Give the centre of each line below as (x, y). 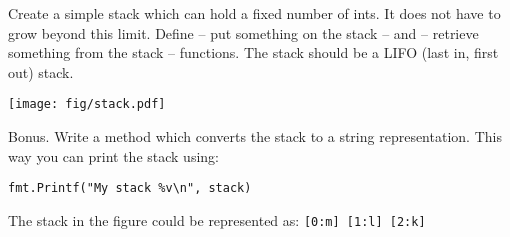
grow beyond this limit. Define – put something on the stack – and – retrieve (243, 32)
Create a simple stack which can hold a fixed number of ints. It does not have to (254, 13)
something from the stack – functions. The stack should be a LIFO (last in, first (253, 52)
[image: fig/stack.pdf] (87, 104)
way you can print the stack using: (113, 155)
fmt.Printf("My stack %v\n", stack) (130, 188)
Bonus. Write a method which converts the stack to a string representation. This (255, 136)
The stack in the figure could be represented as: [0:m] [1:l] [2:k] (217, 219)
